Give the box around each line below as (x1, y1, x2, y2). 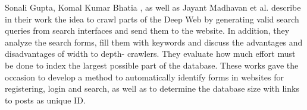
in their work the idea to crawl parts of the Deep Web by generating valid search (5, 12, 299, 25)
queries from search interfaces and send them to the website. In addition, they (5, 24, 290, 37)
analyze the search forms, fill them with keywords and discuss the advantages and (5, 35, 303, 48)
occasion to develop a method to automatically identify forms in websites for (5, 70, 284, 83)
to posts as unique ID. (5, 93, 86, 106)
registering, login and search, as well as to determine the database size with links (5, 82, 299, 95)
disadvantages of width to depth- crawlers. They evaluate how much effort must (5, 47, 296, 60)
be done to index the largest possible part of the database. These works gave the (5, 59, 299, 71)
